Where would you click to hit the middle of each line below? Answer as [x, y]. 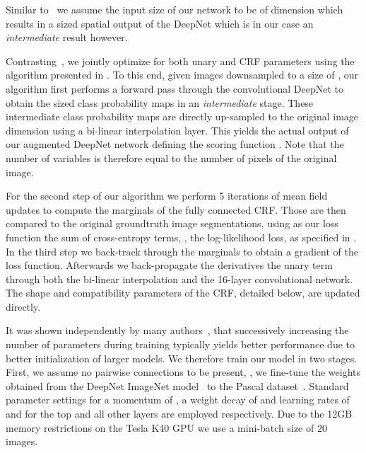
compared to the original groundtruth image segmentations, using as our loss [172, 223]
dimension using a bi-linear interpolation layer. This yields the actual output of [177, 130]
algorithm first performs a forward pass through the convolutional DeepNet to [175, 88]
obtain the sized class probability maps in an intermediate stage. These [160, 102]
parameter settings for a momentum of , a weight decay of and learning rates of [178, 400]
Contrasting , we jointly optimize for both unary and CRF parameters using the [180, 61]
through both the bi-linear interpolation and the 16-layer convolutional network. [179, 279]
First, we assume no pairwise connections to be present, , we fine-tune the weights [183, 372]
